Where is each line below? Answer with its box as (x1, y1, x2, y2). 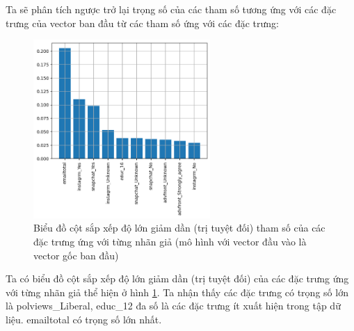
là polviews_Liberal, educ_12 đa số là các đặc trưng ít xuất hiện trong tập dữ (6, 298, 341, 313)
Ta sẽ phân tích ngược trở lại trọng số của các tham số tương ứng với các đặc (6, 2, 337, 16)
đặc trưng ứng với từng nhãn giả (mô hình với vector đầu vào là (33, 234, 307, 249)
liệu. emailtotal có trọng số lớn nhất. (6, 312, 162, 326)
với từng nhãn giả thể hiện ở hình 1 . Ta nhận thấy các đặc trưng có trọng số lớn (6, 284, 348, 299)
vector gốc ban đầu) (33, 248, 119, 262)
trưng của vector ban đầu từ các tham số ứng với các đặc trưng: (6, 15, 279, 30)
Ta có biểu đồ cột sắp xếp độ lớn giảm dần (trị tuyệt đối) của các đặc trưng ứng (6, 271, 349, 286)
